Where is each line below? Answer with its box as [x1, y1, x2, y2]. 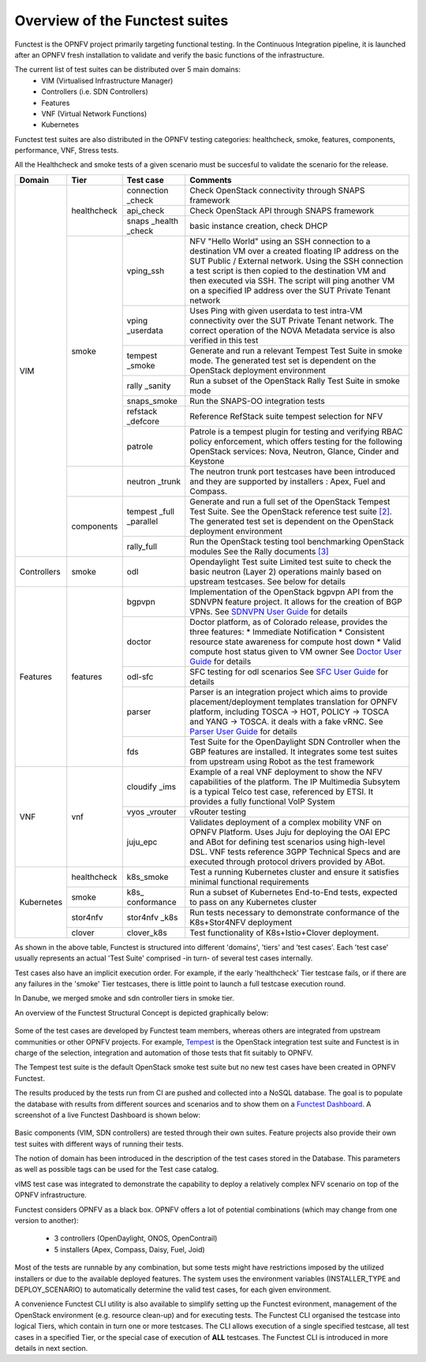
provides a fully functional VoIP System [189, 795, 335, 806]
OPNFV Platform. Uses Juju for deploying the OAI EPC [189, 826, 390, 837]
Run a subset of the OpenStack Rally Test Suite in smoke [189, 375, 400, 386]
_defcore [126, 415, 159, 426]
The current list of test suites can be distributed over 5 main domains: [14, 65, 241, 74]
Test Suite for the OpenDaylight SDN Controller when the [189, 736, 402, 747]
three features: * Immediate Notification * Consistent [189, 626, 385, 637]
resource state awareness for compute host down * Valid [189, 636, 402, 647]
